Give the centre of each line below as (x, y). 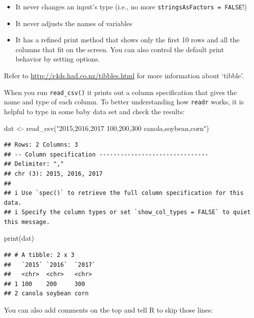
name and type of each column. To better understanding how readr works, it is (124, 102)
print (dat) (19, 238)
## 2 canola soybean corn (46, 294)
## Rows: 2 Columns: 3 (41, 145)
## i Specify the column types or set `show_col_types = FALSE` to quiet (127, 212)
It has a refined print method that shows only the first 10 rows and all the (127, 40)
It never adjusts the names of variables (74, 23)
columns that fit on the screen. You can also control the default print (120, 49)
